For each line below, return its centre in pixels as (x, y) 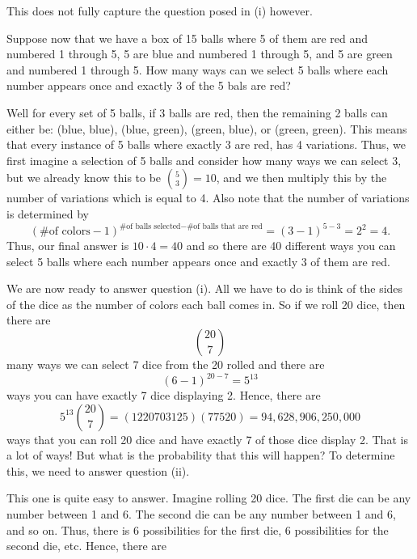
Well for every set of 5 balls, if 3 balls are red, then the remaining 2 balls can (197, 112)
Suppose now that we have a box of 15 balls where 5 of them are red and (187, 38)
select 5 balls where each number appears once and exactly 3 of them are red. (198, 261)
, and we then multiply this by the (301, 178)
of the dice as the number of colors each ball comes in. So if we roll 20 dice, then (206, 304)
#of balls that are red (225, 226)
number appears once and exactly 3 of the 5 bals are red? (149, 85)
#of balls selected (150, 226)
